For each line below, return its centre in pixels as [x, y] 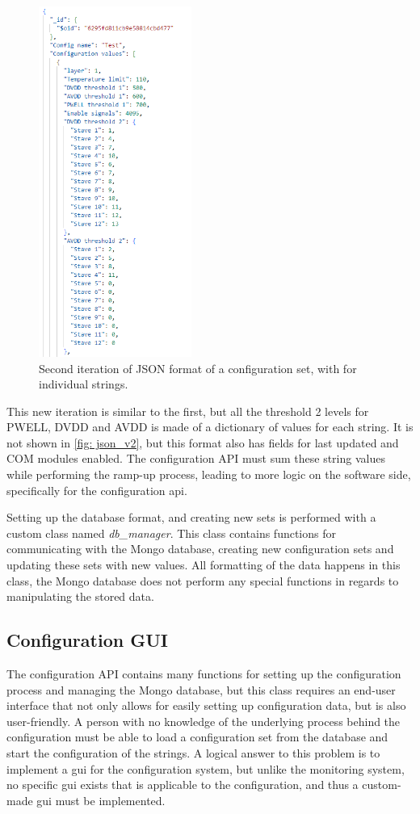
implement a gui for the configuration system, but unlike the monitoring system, [206, 768]
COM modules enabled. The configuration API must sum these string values [196, 458]
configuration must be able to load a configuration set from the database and [197, 737]
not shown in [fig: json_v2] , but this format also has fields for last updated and [203, 442]
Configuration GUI [87, 640]
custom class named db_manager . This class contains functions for [171, 533]
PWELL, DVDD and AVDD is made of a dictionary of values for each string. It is [210, 427]
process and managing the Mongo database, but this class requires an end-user [201, 689]
